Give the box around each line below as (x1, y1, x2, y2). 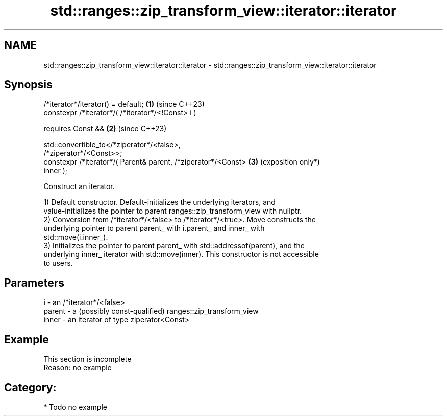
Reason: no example (43, 363, 112, 372)
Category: (4, 381, 57, 394)
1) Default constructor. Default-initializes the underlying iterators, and (43, 198, 276, 207)
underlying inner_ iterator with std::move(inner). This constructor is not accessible (43, 250, 319, 259)
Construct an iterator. (43, 182, 115, 191)
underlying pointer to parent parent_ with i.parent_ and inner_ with (43, 224, 265, 233)
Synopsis (4, 78, 53, 91)
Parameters (4, 276, 64, 289)
